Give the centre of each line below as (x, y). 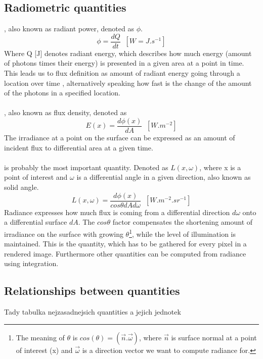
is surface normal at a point (214, 337)
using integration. (31, 263)
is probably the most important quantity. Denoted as (86, 167)
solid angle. (21, 187)
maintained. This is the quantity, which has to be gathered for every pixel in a (125, 244)
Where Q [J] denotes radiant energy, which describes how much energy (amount (128, 53)
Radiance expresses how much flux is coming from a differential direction (117, 212)
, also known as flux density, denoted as (65, 112)
